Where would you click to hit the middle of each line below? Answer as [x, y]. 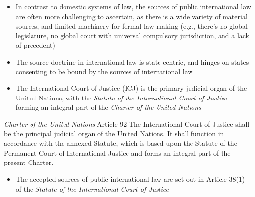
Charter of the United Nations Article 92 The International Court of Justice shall [127, 123]
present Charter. [29, 162]
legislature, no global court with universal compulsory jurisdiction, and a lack [132, 35]
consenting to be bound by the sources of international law [104, 71]
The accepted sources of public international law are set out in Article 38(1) [130, 179]
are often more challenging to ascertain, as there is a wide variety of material [131, 16]
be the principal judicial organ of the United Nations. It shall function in [114, 133]
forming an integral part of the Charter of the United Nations [108, 107]
